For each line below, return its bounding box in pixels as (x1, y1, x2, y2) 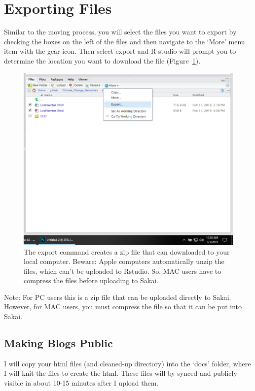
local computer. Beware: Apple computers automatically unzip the (24, 256, 224, 266)
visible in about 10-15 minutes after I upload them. (4, 378, 159, 388)
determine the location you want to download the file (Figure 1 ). (4, 55, 201, 65)
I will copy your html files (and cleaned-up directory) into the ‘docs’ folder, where (4, 358, 251, 368)
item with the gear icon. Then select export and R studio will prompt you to (4, 46, 236, 56)
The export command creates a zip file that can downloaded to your (24, 246, 230, 257)
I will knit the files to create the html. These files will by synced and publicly (4, 368, 237, 378)
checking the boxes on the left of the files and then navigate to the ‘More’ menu (4, 36, 245, 46)
